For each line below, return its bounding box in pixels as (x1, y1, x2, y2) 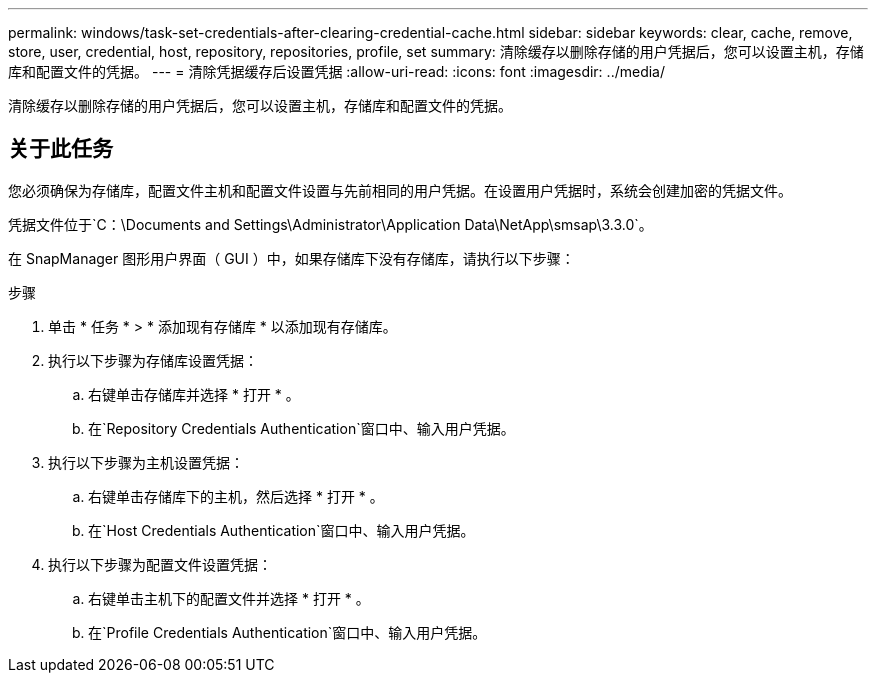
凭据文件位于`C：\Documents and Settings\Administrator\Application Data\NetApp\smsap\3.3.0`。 (8, 215, 653, 233)
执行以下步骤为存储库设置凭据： (48, 351, 258, 369)
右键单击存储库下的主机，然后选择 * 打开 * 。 (88, 487, 384, 505)
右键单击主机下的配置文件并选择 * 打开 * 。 (88, 589, 370, 607)
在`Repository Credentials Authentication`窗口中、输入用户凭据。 (88, 419, 515, 437)
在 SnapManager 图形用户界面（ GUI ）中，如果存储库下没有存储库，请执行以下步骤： (8, 249, 575, 267)
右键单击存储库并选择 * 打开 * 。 (88, 385, 300, 403)
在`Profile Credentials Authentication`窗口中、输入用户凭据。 (88, 623, 487, 641)
